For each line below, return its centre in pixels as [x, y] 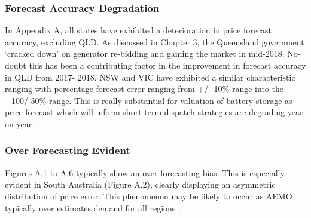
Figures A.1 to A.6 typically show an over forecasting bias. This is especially [145, 172]
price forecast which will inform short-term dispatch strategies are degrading [145, 112]
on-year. [20, 123]
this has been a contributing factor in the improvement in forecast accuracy [167, 65]
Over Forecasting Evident [68, 150]
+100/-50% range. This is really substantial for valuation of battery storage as [149, 100]
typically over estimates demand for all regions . [93, 208]
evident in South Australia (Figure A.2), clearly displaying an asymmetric [140, 184]
